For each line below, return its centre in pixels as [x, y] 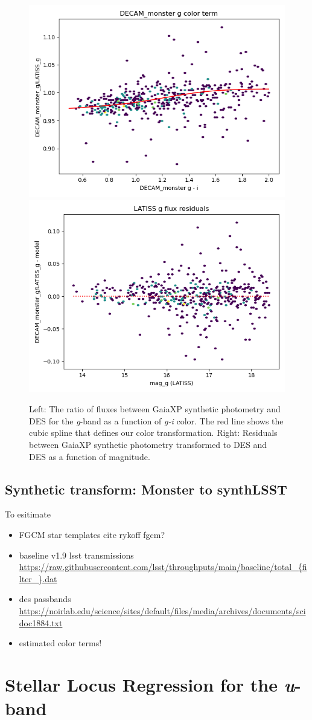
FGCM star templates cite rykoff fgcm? [92, 534]
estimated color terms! [60, 643]
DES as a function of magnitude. [90, 456]
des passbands [45, 599]
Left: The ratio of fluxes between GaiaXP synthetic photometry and [155, 409]
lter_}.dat [38, 578]
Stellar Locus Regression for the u [150, 684]
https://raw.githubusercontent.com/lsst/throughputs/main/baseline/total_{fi [163, 567]
